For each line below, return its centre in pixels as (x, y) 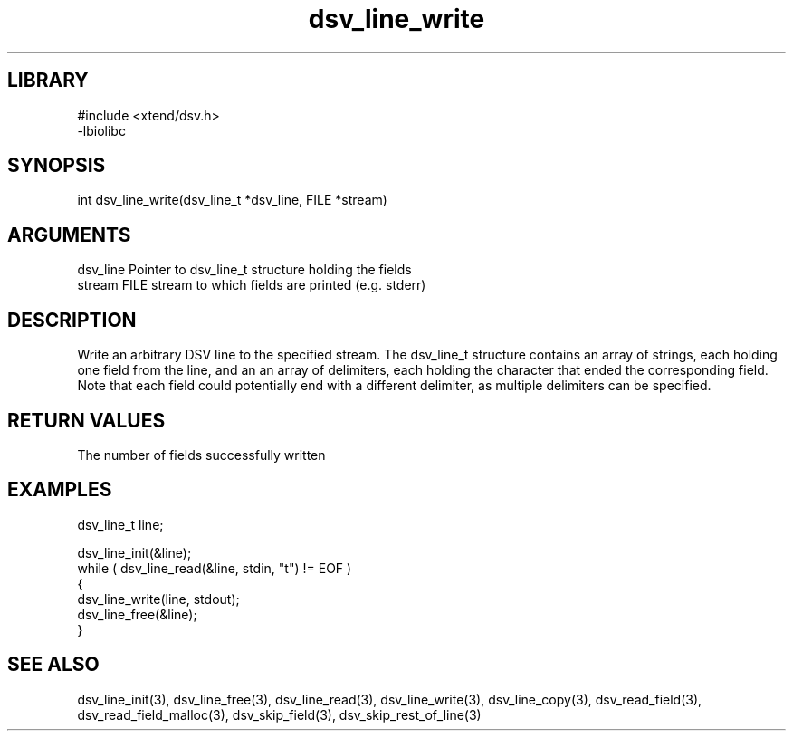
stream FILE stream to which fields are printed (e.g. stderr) (252, 285)
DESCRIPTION (72, 320)
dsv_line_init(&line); (134, 552)
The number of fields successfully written (201, 455)
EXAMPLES (60, 490)
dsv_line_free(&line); (137, 614)
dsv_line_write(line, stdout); (158, 599)
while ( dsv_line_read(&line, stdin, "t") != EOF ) (215, 568)
